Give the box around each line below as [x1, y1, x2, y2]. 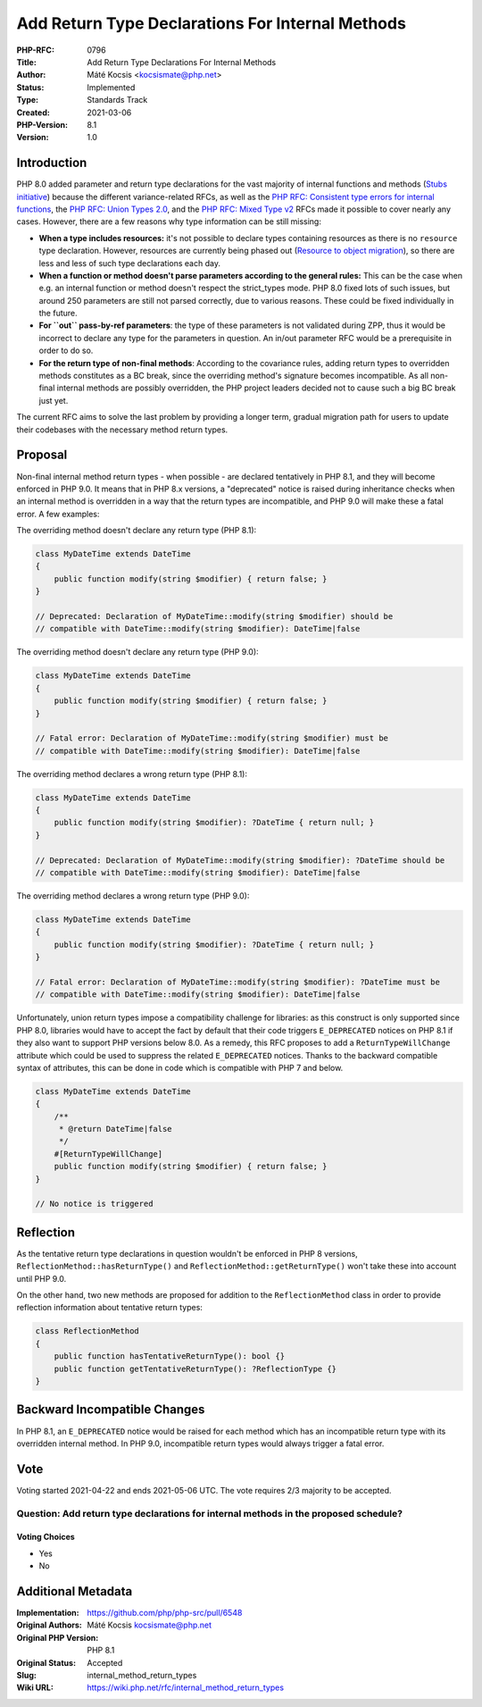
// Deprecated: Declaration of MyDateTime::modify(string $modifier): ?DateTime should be [35, 855, 445, 866]
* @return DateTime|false [58, 1124, 173, 1134]
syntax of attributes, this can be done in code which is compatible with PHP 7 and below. [16, 1062, 344, 1073]
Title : [16, 56, 37, 67]
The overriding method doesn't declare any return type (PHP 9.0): [16, 647, 259, 657]
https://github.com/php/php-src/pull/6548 [87, 1608, 243, 1619]
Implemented [87, 81, 136, 93]
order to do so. [38, 345, 94, 356]
